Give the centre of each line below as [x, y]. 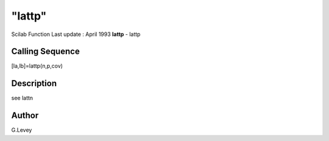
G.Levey [22, 130]
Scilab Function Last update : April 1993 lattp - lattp [76, 34]
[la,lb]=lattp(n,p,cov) [37, 66]
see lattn [22, 98]
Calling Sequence [46, 52]
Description [34, 83]
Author [25, 116]
